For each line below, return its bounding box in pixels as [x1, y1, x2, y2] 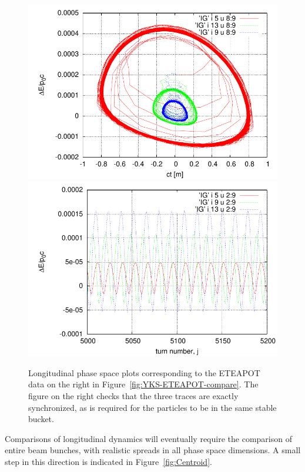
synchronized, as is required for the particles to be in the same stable [28, 401, 277, 413]
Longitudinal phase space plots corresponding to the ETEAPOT [28, 366, 260, 379]
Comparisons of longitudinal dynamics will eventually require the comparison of [5, 432, 292, 444]
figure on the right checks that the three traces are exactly [28, 389, 239, 401]
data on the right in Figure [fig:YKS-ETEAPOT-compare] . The [28, 378, 259, 390]
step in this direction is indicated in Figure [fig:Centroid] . [5, 455, 212, 467]
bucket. [28, 413, 54, 425]
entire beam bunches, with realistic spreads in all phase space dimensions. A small [5, 444, 301, 456]
